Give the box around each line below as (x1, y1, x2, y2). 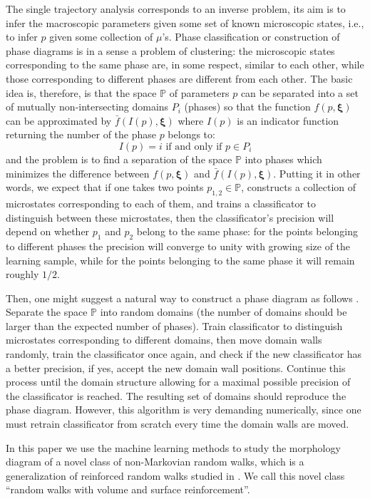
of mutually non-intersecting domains (6, 99, 169, 114)
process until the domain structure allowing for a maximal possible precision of (6, 374, 351, 389)
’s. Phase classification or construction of (162, 29, 340, 44)
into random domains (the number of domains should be (100, 304, 347, 319)
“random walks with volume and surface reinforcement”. (6, 482, 250, 497)
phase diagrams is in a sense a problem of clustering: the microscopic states (6, 43, 335, 58)
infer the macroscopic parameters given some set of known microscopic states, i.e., (6, 15, 364, 30)
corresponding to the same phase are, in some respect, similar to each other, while (6, 57, 364, 72)
